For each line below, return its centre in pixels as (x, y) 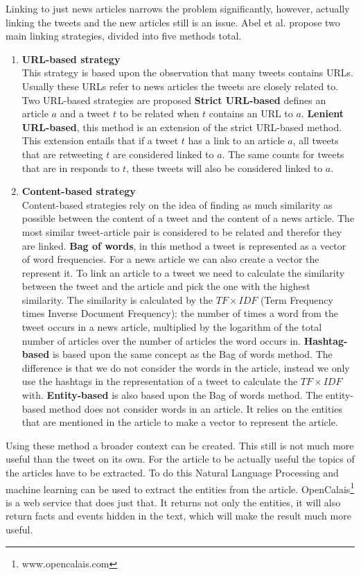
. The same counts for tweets (283, 154)
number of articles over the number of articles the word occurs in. (161, 340)
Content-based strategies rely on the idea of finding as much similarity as (177, 204)
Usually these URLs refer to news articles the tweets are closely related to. (180, 86)
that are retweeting (62, 154)
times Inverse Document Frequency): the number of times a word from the (180, 313)
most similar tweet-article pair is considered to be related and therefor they (182, 231)
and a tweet (85, 113)
